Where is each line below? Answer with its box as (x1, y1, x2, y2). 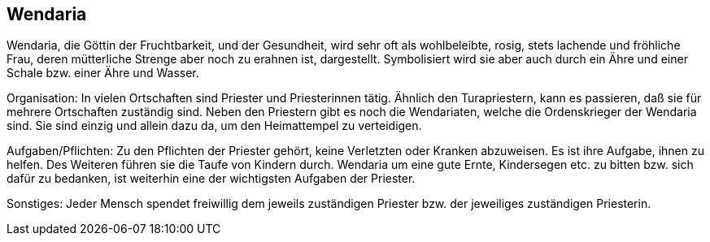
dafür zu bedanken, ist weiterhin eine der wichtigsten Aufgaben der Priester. (7, 171, 416, 186)
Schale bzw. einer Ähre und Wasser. (7, 66, 199, 80)
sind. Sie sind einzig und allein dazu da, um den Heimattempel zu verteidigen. (7, 119, 422, 133)
